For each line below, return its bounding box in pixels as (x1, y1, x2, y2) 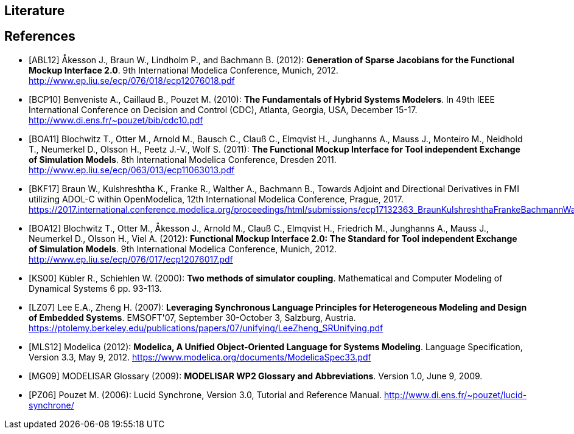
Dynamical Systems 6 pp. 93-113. (29, 283, 162, 294)
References (4, 29, 75, 44)
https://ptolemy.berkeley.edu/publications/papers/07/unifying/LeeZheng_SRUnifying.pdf (29, 322, 383, 333)
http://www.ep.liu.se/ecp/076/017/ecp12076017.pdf (29, 253, 233, 264)
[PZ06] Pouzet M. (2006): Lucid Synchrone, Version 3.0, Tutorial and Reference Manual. (29, 389, 382, 400)
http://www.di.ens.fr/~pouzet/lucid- (383, 389, 527, 400)
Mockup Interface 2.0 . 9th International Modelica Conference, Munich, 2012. (29, 64, 338, 75)
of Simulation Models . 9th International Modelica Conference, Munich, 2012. (29, 243, 337, 254)
